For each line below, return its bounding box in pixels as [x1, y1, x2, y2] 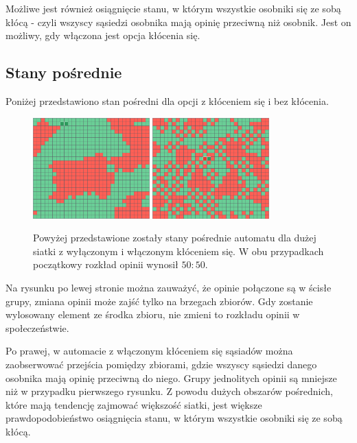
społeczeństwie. [5, 320, 69, 335]
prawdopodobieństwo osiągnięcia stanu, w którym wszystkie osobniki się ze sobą [5, 411, 343, 425]
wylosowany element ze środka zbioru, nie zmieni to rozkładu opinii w [5, 307, 300, 322]
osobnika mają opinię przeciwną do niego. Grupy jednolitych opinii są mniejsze [5, 370, 337, 385]
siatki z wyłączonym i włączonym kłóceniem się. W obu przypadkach [33, 243, 324, 258]
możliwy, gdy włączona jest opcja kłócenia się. [5, 28, 200, 43]
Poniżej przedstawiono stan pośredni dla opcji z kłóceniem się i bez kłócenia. [5, 93, 329, 108]
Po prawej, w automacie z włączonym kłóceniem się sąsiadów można [5, 344, 293, 358]
